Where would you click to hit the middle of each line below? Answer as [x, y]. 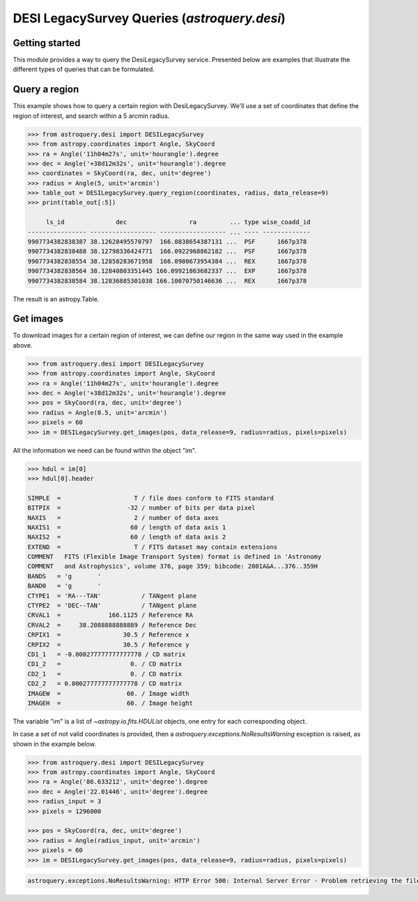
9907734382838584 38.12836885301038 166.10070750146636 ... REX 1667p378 [167, 281]
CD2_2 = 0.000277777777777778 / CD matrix [105, 684]
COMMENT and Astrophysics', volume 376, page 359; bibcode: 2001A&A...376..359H [173, 566]
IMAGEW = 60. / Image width [108, 693]
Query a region [46, 90]
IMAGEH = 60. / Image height [110, 703]
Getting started [47, 43]
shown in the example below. [55, 744]
